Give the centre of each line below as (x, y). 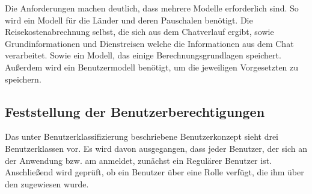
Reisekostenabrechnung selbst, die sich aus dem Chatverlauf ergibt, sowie (139, 32)
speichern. (23, 79)
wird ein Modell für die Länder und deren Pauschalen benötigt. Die (129, 20)
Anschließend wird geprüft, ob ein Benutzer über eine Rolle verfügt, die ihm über (154, 172)
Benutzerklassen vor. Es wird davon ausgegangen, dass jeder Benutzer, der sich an (156, 148)
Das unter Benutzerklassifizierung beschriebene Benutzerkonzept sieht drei (142, 136)
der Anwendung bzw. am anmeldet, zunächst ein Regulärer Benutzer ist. (139, 160)
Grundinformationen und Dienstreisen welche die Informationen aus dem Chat (149, 43)
